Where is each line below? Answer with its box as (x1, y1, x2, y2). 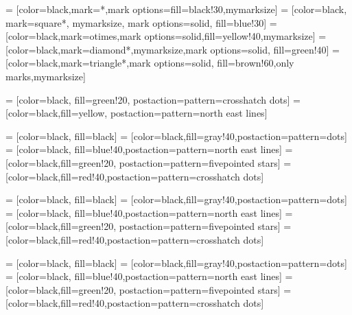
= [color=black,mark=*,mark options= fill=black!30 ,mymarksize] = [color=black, (5, 2, 347, 16)
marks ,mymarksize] (5, 69, 86, 83)
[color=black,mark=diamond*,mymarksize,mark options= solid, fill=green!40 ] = (5, 42, 340, 56)
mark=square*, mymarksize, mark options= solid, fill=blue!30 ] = (5, 15, 277, 30)
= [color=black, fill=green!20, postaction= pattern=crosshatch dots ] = (5, 92, 301, 106)
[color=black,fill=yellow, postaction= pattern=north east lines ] (5, 106, 268, 120)
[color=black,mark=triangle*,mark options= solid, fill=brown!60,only (5, 56, 294, 70)
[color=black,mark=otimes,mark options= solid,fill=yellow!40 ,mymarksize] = (5, 29, 327, 43)
